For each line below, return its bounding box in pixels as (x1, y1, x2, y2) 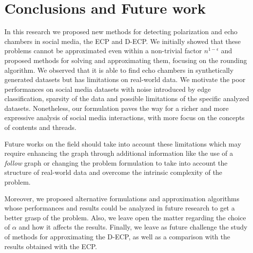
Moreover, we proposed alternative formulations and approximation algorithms (4, 193, 239, 203)
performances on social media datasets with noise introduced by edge (4, 84, 211, 94)
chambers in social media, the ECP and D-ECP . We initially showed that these (4, 36, 241, 46)
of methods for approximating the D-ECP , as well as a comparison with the (4, 232, 231, 241)
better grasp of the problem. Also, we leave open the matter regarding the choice (4, 212, 246, 222)
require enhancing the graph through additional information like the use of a (4, 148, 233, 158)
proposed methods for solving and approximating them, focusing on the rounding (4, 55, 247, 65)
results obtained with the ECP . (4, 241, 97, 251)
